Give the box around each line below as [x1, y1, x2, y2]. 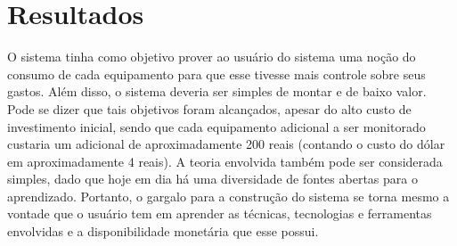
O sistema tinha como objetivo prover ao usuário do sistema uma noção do [7, 47, 416, 66]
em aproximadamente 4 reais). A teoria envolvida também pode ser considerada [7, 152, 443, 170]
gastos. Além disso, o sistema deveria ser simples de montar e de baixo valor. [7, 82, 427, 101]
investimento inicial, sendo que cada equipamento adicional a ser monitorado [7, 117, 426, 135]
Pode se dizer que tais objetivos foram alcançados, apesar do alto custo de [7, 99, 412, 118]
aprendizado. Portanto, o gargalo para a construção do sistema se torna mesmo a [7, 186, 450, 205]
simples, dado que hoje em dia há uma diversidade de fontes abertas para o [7, 169, 418, 188]
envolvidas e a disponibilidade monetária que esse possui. [7, 222, 319, 241]
